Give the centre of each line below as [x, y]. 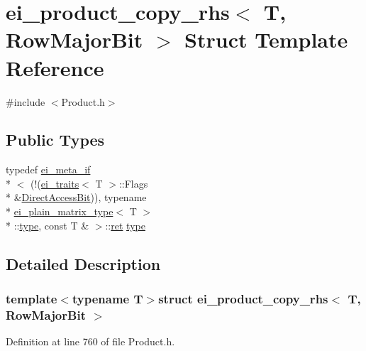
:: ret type [125, 225]
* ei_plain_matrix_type [60, 211]
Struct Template [266, 39]
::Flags [133, 183]
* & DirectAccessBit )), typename [76, 197]
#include [26, 101]
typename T [107, 298]
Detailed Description [83, 263]
